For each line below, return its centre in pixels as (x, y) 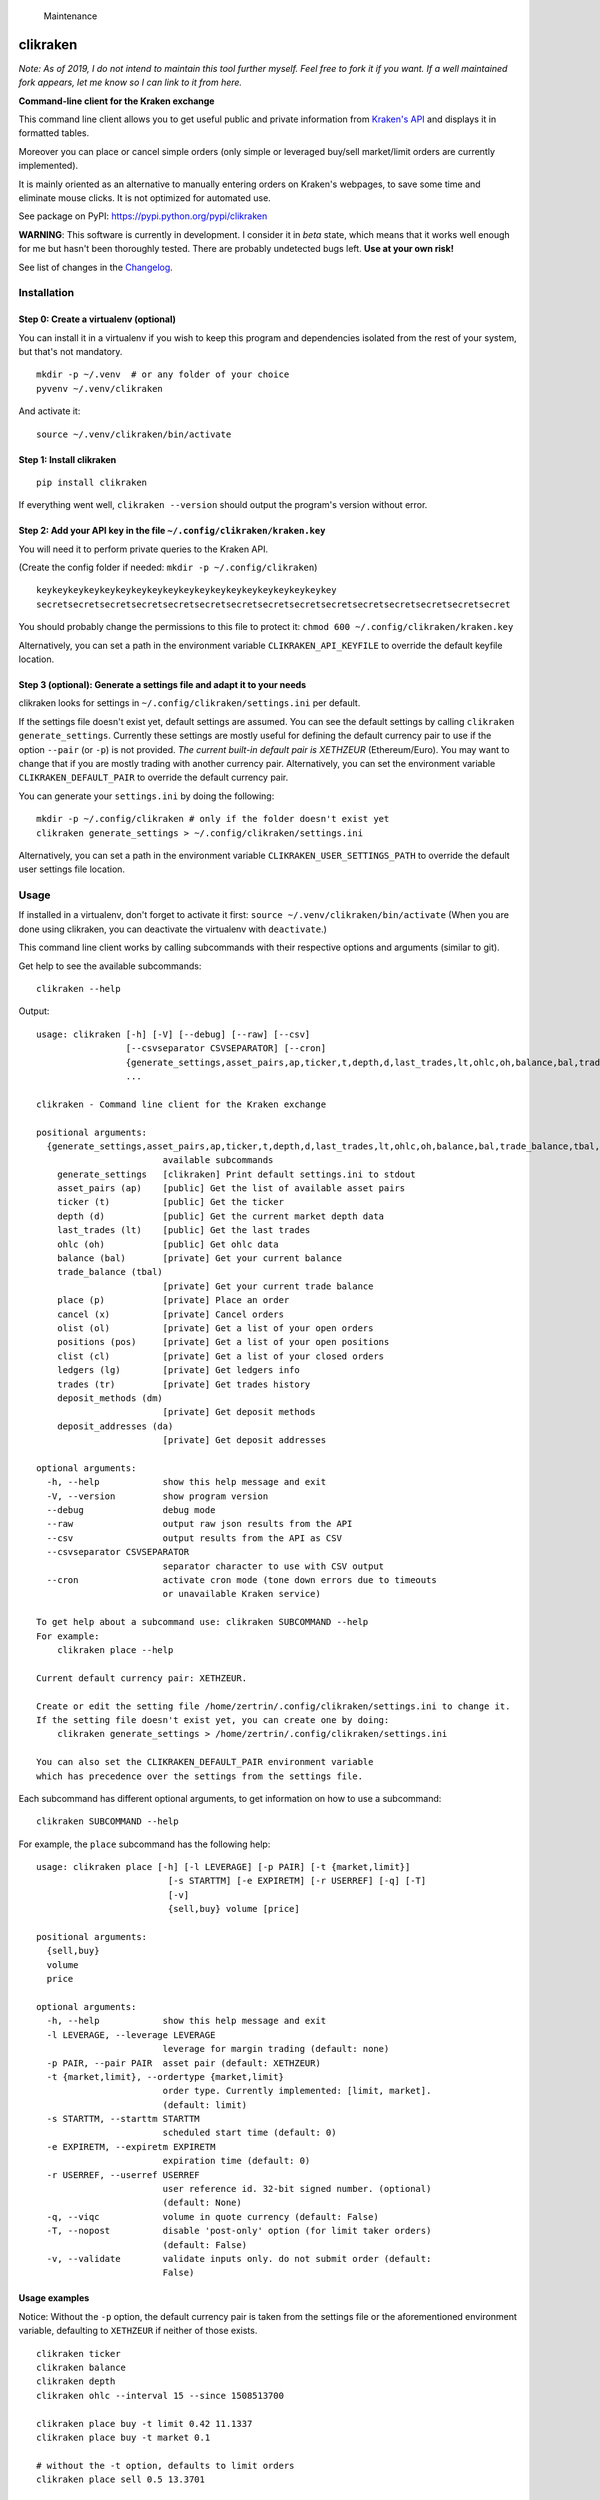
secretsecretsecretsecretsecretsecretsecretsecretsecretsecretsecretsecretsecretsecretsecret (273, 604)
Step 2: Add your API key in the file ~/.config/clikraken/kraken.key (172, 531)
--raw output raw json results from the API (199, 1524)
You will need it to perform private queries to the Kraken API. (143, 549)
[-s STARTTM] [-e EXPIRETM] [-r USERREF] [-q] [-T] (297, 1881)
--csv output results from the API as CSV (194, 1538)
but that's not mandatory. (70, 351)
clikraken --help (78, 989)
